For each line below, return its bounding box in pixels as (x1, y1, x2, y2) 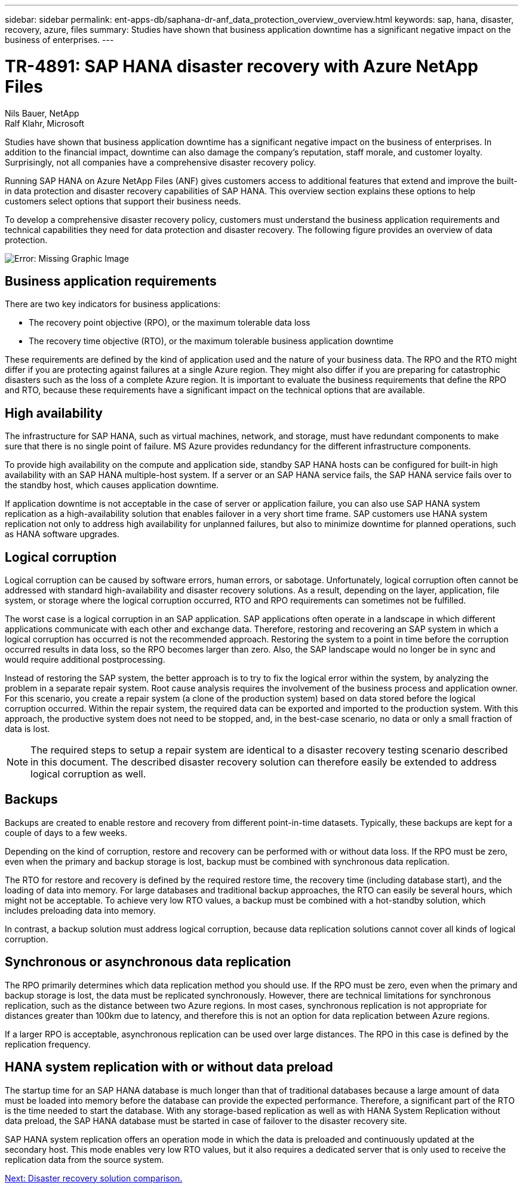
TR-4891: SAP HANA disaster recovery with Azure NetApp (5, 56, 478, 76)
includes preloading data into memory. (5, 905, 156, 916)
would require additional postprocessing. (5, 654, 165, 665)
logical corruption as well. (30, 768, 146, 780)
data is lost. (5, 724, 50, 734)
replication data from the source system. (5, 1154, 164, 1165)
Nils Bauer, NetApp (5, 108, 79, 118)
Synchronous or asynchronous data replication (5, 954, 291, 970)
